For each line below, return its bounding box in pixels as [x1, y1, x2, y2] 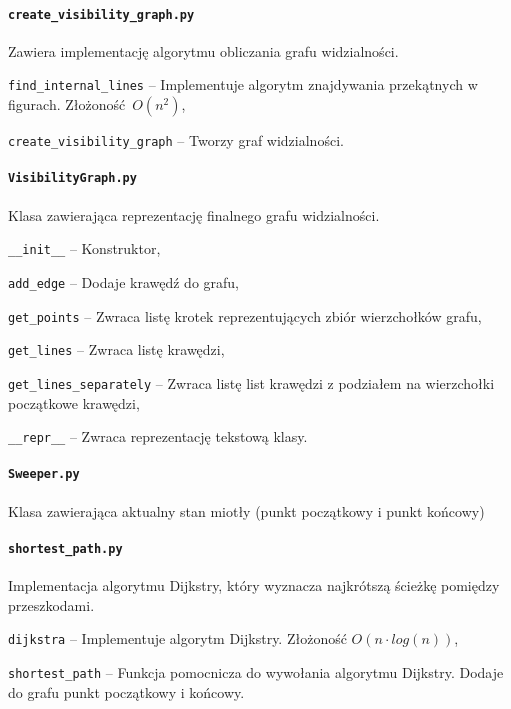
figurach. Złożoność [8, 94, 126, 115]
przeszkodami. [8, 594, 95, 615]
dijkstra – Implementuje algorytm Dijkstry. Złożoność [8, 628, 347, 649]
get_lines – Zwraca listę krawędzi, [8, 339, 225, 360]
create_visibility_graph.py [8, 7, 195, 22]
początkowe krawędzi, [8, 392, 140, 413]
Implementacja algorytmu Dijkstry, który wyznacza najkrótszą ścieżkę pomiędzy [8, 575, 500, 596]
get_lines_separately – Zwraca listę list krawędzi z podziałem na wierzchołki [8, 372, 495, 393]
